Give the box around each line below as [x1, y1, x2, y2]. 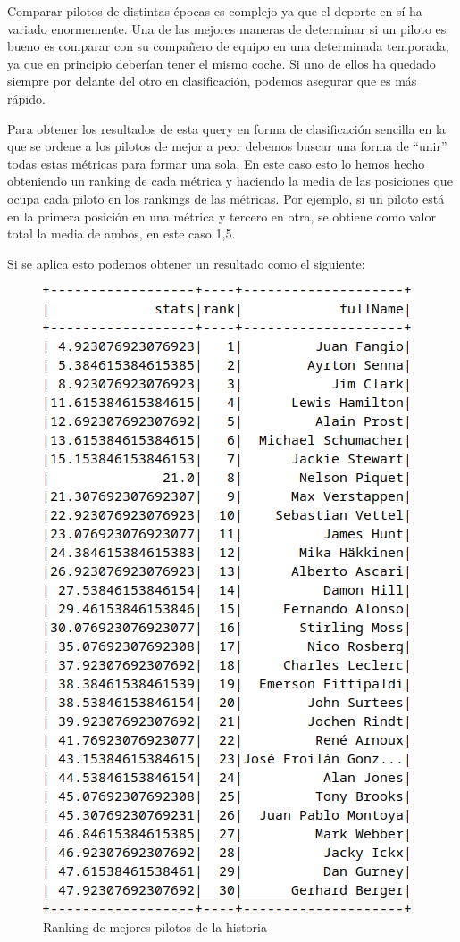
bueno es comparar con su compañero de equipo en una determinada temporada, [7, 37, 449, 55]
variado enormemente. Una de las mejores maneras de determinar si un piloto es [7, 19, 447, 38]
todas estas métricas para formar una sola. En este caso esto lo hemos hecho [7, 154, 425, 172]
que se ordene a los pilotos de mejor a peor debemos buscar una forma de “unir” [7, 137, 447, 155]
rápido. [7, 88, 46, 107]
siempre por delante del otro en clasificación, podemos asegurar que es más [7, 71, 417, 90]
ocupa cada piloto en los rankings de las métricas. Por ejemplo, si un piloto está [7, 188, 445, 207]
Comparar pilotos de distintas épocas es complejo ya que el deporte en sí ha [7, 2, 422, 20]
